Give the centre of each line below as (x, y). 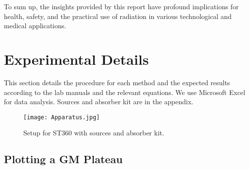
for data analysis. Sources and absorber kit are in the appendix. (99, 102)
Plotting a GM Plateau (63, 159)
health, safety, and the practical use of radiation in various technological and (118, 16)
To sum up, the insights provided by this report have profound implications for (121, 6)
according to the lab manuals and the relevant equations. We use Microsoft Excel (125, 92)
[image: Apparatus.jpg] (62, 117)
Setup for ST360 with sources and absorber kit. (94, 133)
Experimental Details (76, 59)
